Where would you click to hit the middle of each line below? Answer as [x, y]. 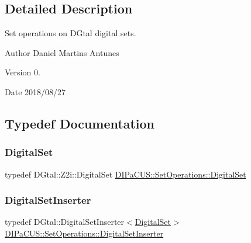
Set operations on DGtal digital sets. [71, 33]
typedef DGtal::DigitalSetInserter [65, 222]
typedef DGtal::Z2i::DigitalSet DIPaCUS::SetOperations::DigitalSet [125, 174]
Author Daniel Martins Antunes [62, 52]
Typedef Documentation [80, 123]
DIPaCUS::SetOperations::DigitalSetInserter [84, 233]
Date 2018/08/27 [35, 91]
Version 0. [23, 72]
